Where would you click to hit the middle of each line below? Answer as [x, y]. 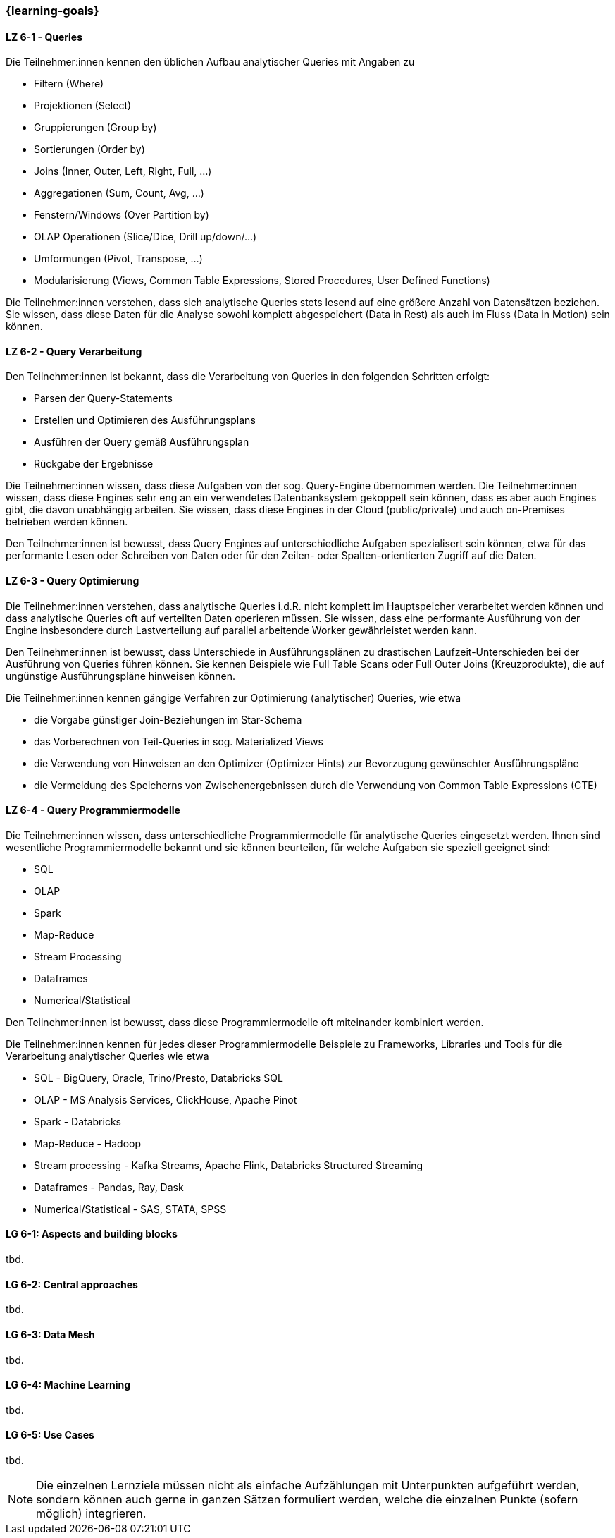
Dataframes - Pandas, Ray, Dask [109, 1187]
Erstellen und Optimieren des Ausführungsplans [145, 420]
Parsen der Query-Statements [103, 398]
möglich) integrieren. [91, 1513]
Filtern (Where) [69, 84]
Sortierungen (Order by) [89, 149]
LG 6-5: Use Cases [50, 1435]
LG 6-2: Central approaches [72, 1284]
